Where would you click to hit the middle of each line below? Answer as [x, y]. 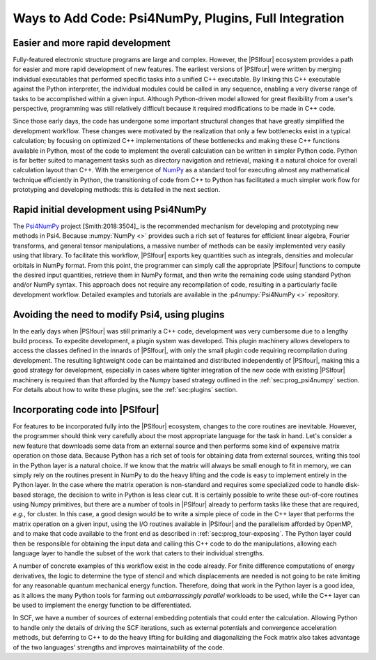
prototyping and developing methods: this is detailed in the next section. [117, 190]
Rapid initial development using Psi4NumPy [110, 209]
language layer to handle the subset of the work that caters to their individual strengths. [139, 553]
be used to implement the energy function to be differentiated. [102, 605]
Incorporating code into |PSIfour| [86, 409]
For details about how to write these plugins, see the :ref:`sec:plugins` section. [125, 390]
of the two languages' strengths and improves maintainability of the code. [119, 647]
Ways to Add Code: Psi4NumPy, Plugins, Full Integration [179, 18]
